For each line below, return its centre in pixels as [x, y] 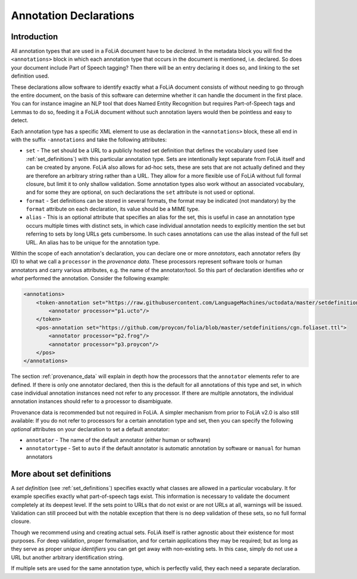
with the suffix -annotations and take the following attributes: [89, 140]
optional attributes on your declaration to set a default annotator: [90, 429]
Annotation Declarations [73, 16]
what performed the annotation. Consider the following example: [90, 278]
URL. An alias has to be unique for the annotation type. [93, 242]
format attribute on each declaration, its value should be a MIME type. [113, 209]
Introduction [35, 37]
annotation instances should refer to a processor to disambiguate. [92, 401]
